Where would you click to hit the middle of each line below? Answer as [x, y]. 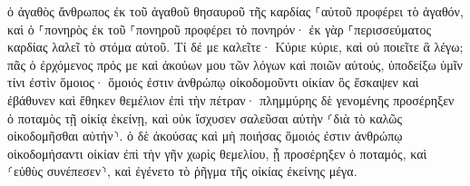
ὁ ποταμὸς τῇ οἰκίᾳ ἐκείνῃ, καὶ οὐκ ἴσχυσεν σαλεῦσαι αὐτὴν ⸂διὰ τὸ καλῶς [205, 117]
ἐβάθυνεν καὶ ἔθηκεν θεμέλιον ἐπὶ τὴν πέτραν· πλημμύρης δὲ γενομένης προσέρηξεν [231, 99]
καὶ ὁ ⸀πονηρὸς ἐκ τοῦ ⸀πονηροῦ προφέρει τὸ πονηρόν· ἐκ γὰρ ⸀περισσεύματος [219, 29]
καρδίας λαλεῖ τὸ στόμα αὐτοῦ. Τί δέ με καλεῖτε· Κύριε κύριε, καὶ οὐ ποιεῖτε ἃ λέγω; [235, 47]
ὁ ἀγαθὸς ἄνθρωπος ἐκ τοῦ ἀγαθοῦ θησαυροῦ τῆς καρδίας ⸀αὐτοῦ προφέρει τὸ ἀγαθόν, [235, 11]
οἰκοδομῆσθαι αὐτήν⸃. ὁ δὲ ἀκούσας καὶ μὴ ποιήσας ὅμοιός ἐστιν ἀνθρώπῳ [205, 136]
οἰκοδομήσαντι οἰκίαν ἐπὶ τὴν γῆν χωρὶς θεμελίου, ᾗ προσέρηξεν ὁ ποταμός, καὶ [217, 153]
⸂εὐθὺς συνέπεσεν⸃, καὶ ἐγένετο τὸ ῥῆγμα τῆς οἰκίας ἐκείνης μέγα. [182, 171]
